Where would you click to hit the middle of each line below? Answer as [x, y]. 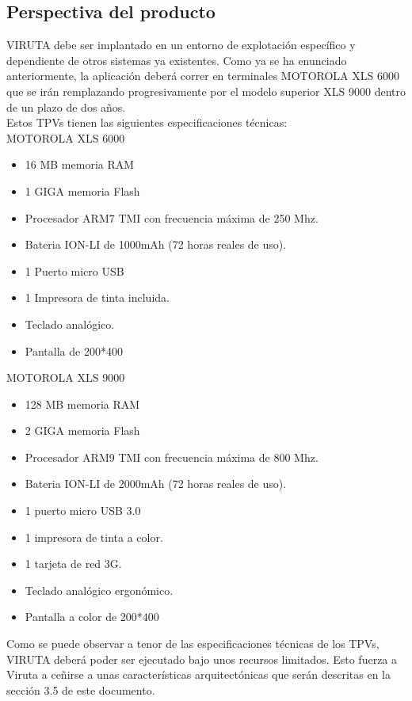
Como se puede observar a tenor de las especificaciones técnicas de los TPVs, [193, 644]
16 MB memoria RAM [80, 164]
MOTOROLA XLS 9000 [66, 377]
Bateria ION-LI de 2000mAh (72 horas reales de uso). [156, 484]
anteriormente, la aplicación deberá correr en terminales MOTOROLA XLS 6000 [203, 76]
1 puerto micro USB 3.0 [83, 511]
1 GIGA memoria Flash [82, 190]
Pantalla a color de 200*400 [92, 617]
